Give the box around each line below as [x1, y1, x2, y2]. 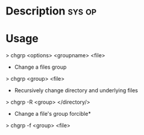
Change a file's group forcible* [14, 110, 91, 118]
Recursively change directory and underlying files [14, 87, 138, 94]
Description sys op [5, 4, 97, 18]
